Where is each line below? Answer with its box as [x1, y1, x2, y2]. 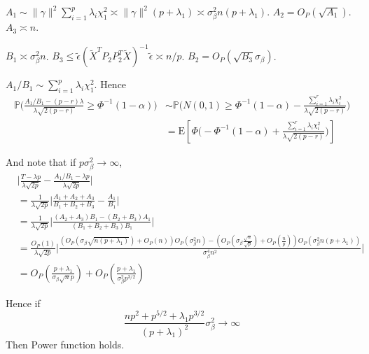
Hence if [6, 295, 41, 310]
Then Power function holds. [6, 337, 125, 351]
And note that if [6, 154, 76, 169]
